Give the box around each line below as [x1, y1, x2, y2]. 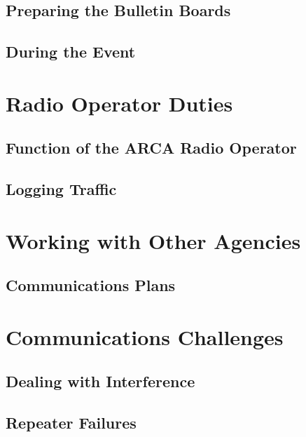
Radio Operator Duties [6, 88, 233, 117]
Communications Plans [6, 274, 176, 296]
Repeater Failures [6, 412, 137, 433]
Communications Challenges [6, 322, 284, 351]
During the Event [6, 41, 136, 62]
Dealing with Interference [6, 370, 195, 392]
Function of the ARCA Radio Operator [6, 137, 297, 159]
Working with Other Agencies [6, 226, 301, 255]
